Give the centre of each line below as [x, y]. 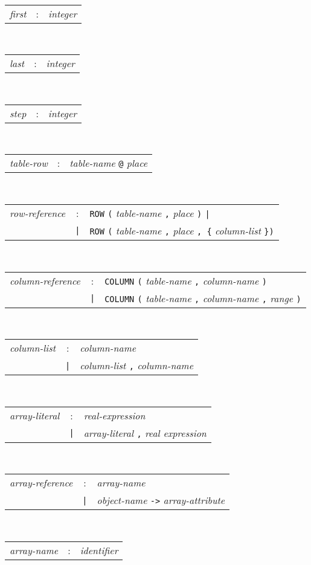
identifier [99, 550]
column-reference [45, 280]
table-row [29, 163]
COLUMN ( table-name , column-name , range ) [203, 298]
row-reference [38, 213]
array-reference [41, 483]
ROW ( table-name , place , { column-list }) [182, 230]
